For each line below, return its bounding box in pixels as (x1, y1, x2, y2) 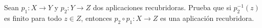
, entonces (81, 12, 112, 23)
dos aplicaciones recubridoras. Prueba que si (93, 2, 231, 12)
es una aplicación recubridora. (160, 12, 254, 23)
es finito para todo (4, 12, 62, 23)
